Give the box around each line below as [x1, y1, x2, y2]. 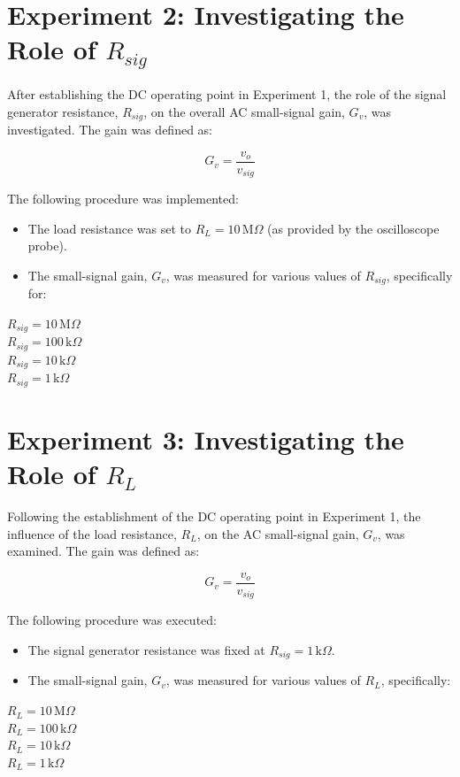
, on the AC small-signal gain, [196, 524, 359, 542]
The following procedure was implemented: [7, 189, 239, 208]
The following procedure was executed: [7, 611, 217, 629]
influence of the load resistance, [7, 524, 177, 542]
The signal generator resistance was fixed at [27, 641, 265, 659]
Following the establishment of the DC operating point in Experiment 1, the [7, 507, 421, 526]
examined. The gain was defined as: [7, 542, 200, 560]
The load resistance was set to [27, 219, 192, 237]
